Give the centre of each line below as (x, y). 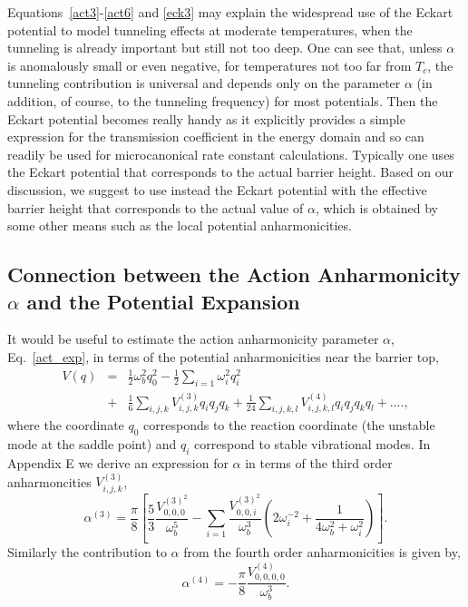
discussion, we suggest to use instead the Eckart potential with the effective (217, 189)
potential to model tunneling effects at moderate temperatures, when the (210, 29)
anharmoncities (49, 481)
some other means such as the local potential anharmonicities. (180, 225)
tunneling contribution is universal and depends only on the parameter (204, 83)
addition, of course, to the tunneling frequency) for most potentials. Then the (223, 100)
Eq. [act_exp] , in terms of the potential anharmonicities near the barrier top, (223, 356)
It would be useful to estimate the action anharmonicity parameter (193, 339)
